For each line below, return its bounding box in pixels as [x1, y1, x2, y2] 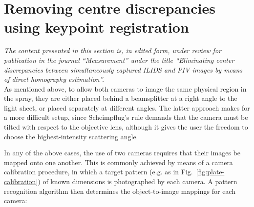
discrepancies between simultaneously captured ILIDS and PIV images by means [4, 64, 243, 75]
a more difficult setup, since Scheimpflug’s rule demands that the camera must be [4, 112, 248, 122]
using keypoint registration [4, 17, 189, 37]
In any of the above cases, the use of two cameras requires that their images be [4, 148, 240, 158]
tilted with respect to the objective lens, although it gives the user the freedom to [4, 122, 248, 132]
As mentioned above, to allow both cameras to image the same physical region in [4, 83, 247, 94]
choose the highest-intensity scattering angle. [4, 131, 138, 141]
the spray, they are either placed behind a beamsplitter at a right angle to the [4, 93, 237, 103]
